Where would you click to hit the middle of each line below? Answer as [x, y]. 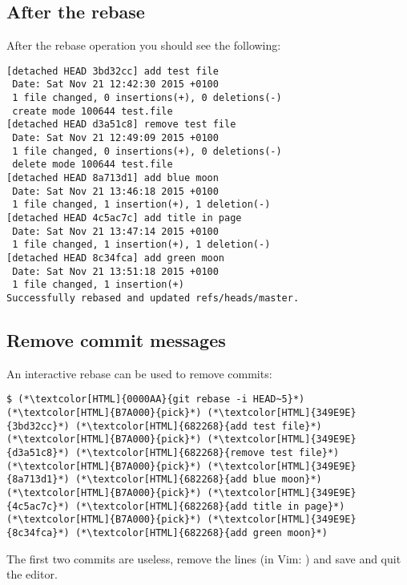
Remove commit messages [116, 340]
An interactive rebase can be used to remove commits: [139, 373]
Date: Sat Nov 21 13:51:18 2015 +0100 [115, 271]
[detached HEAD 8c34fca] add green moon [116, 258]
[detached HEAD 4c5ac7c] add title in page [124, 218]
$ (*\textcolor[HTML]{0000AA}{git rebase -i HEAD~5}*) [156, 399]
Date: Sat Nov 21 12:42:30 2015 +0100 [115, 85]
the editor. [32, 574]
